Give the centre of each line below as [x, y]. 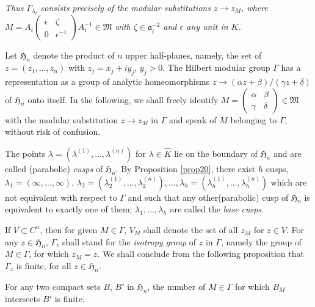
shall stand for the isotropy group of [129, 241]
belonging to [254, 119]
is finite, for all [44, 265]
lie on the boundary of [216, 153]
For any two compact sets [53, 286]
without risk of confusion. [53, 132]
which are [289, 182]
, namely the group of [261, 241]
